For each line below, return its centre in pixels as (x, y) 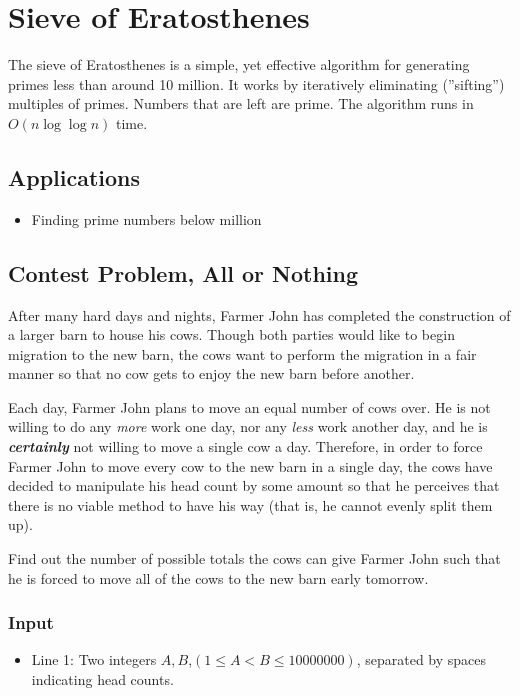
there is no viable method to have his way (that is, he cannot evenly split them (250, 504)
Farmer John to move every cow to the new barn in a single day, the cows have (250, 465)
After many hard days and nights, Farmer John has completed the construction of (259, 314)
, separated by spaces (421, 659)
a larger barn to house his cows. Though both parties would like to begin (231, 334)
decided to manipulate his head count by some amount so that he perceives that (254, 485)
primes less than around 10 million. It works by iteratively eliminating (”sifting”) (256, 83)
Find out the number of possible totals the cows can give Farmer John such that (254, 558)
